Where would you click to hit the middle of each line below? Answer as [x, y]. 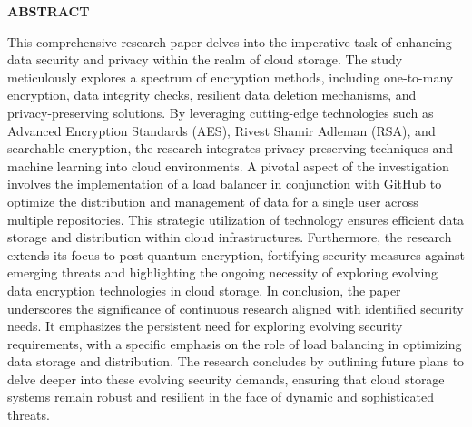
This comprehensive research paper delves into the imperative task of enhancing [230, 41]
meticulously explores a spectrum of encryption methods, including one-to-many [231, 77]
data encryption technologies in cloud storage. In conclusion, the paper [204, 290]
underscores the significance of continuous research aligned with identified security [236, 308]
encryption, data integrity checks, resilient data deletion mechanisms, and [212, 95]
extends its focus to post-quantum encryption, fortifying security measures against [236, 254]
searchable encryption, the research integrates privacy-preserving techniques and [231, 148]
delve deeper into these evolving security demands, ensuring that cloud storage [226, 378]
